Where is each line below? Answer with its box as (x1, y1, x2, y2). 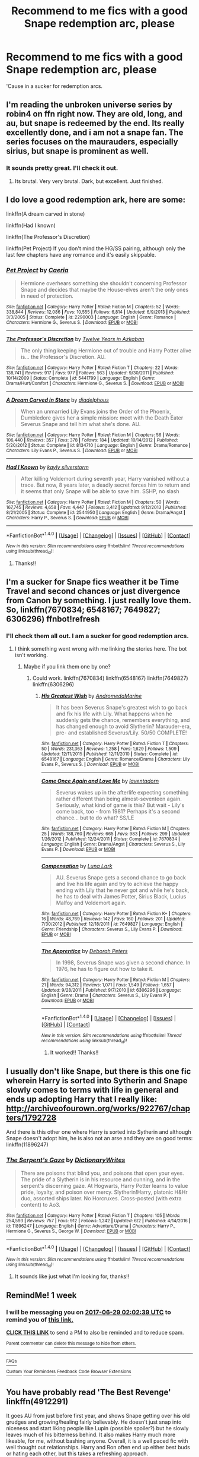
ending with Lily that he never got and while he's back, (56, 887, 190, 894)
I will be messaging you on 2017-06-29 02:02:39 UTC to (6, 1308, 172, 1316)
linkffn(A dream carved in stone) (6, 210, 85, 217)
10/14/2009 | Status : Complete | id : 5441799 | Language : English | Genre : (6, 375, 156, 381)
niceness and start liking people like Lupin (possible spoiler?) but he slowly (6, 1425, 189, 1432)
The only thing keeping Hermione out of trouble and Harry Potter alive (20, 346, 191, 354)
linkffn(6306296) (32, 681, 75, 688)
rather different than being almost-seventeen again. (56, 795, 182, 803)
